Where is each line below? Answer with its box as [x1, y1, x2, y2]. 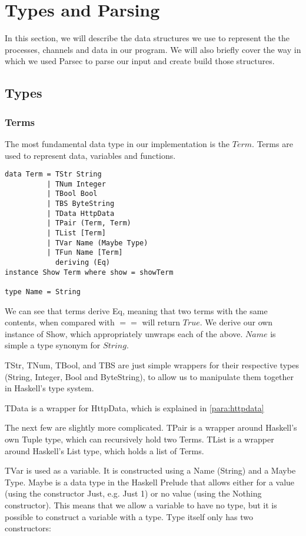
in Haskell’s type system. [5, 382, 94, 394]
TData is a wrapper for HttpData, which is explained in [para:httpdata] [5, 401, 264, 414]
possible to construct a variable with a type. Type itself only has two [5, 510, 254, 522]
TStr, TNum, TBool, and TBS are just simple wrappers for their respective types [5, 359, 299, 371]
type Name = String [5, 287, 81, 296]
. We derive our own [199, 316, 273, 328]
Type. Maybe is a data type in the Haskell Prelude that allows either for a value [5, 475, 295, 488]
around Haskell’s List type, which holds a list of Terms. [5, 444, 204, 457]
